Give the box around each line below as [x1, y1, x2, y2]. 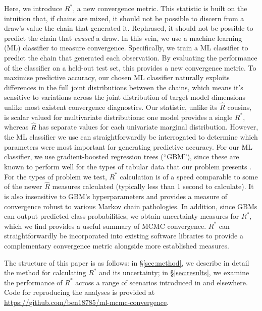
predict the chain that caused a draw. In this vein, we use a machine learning [4, 32, 242, 43]
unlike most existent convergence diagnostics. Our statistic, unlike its [4, 102, 218, 112]
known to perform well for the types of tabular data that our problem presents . [4, 161, 252, 171]
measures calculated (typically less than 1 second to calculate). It [52, 181, 254, 192]
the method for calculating [4, 267, 86, 278]
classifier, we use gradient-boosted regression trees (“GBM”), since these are [4, 151, 239, 162]
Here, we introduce [4, 3, 63, 13]
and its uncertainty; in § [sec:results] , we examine [99, 267, 249, 278]
